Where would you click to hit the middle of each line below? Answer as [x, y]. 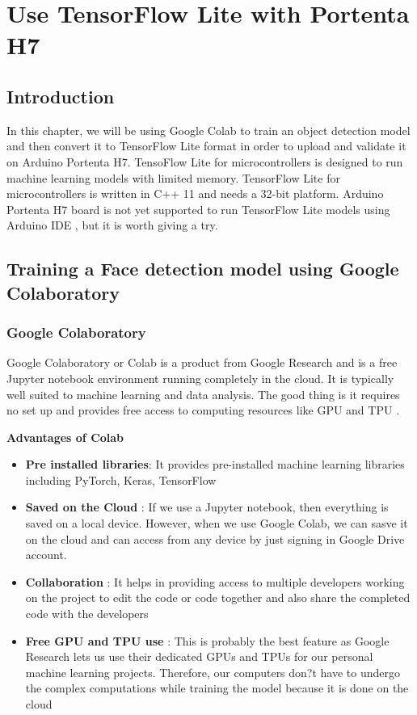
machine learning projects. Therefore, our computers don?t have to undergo [213, 672]
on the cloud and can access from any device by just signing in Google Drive [215, 538]
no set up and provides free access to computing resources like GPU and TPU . [203, 410]
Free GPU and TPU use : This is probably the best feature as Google [207, 640]
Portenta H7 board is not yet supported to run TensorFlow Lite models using [198, 209]
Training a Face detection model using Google [203, 269]
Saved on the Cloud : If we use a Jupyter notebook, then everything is [207, 507]
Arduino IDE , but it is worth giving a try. [112, 225]
